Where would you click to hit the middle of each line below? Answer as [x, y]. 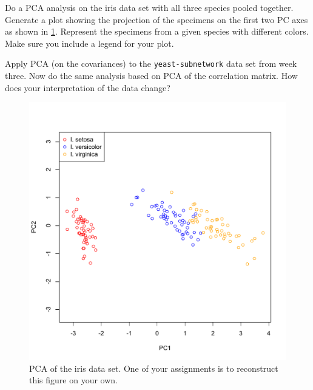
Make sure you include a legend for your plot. [89, 43]
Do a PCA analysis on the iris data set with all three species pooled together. [149, 7]
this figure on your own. [74, 380]
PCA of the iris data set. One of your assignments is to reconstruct [154, 368]
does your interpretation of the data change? [88, 87]
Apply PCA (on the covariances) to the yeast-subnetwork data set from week [151, 63]
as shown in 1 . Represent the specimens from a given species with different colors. [157, 31]
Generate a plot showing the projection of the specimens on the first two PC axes [156, 19]
